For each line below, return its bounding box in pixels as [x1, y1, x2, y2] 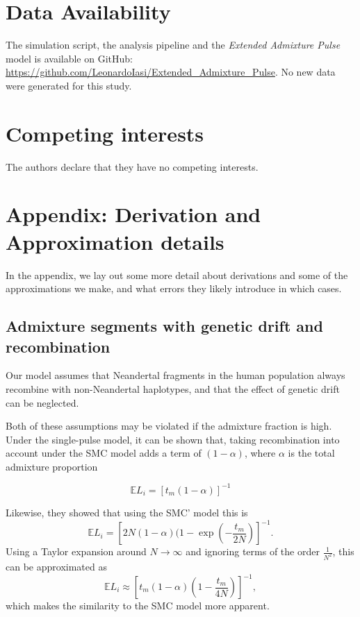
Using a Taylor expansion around [6, 544, 147, 559]
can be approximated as [6, 559, 107, 573]
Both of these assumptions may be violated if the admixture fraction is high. [6, 419, 332, 433]
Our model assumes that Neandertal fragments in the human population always [6, 368, 345, 382]
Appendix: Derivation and [6, 200, 261, 228]
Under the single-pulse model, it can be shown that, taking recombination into [6, 432, 340, 446]
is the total [288, 446, 335, 460]
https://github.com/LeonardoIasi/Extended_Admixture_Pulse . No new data [6, 65, 336, 79]
